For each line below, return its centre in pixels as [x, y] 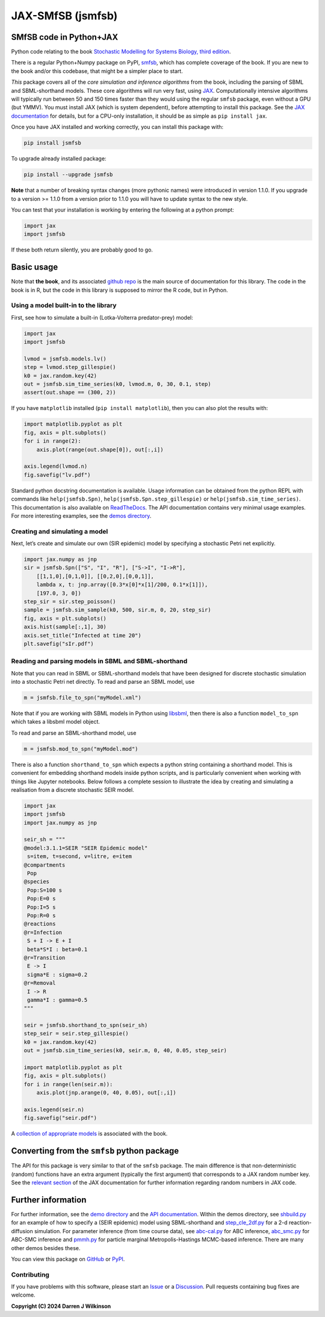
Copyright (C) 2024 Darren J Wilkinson [61, 1306]
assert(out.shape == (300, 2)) [70, 393]
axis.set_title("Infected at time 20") [82, 635]
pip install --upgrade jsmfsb [68, 175]
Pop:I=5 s [42, 907]
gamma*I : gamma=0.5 [57, 1000]
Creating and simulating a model [60, 531]
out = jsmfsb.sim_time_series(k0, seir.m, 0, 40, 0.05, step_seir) [125, 1050]
